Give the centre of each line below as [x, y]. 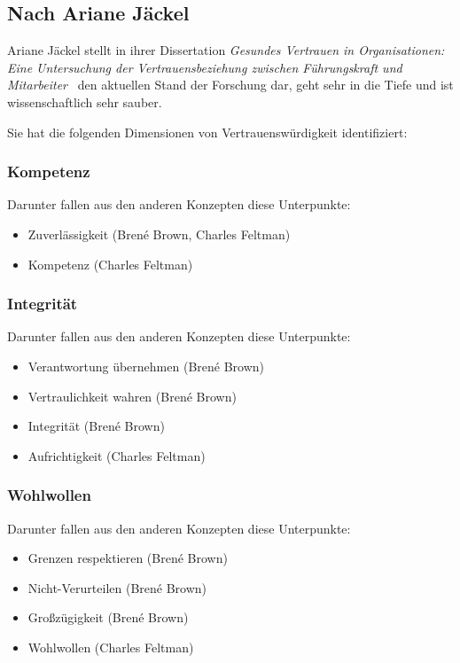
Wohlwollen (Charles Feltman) [111, 647]
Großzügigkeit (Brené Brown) [108, 617]
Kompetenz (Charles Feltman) [110, 264]
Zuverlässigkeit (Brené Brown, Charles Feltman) [159, 234]
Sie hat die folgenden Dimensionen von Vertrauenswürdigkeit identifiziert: [207, 132]
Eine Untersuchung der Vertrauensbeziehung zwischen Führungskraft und [205, 67]
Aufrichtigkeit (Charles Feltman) [117, 455]
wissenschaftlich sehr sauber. [85, 101]
